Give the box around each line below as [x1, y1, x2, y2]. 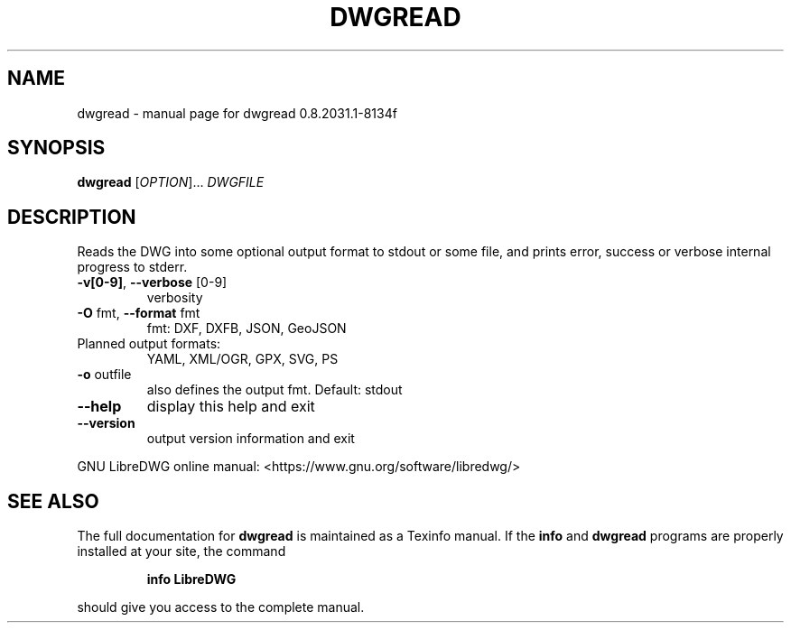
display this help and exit [146, 397, 315, 416]
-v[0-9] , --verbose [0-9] [77, 274, 228, 291]
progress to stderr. [77, 259, 188, 275]
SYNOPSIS [7, 136, 106, 160]
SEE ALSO [7, 489, 99, 513]
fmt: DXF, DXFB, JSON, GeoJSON [146, 320, 347, 337]
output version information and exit [146, 431, 355, 447]
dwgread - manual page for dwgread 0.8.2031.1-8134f [77, 105, 397, 121]
